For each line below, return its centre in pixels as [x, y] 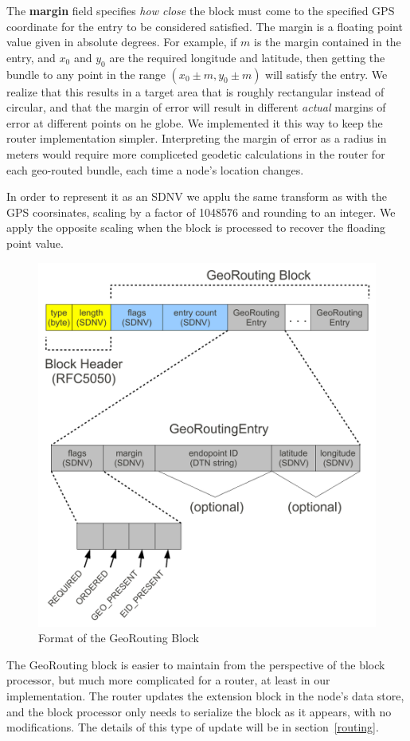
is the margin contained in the [327, 42]
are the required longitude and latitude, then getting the [247, 57]
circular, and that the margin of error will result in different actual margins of [196, 107]
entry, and [31, 57]
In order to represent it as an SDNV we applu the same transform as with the [197, 196]
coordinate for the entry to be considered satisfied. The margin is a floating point [205, 26]
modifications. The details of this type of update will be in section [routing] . [193, 727]
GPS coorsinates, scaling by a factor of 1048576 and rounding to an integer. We [201, 212]
